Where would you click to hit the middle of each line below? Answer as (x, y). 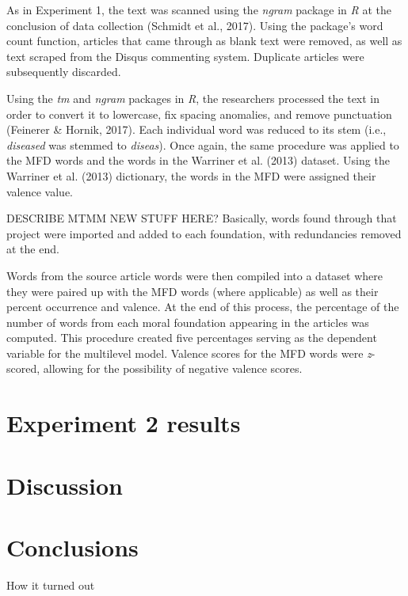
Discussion (65, 485)
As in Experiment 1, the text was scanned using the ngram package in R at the (199, 9)
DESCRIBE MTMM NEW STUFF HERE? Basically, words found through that (202, 218)
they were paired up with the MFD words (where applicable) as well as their (193, 291)
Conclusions (72, 547)
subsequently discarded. (64, 72)
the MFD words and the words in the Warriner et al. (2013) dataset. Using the (198, 160)
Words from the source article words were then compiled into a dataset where (194, 275)
